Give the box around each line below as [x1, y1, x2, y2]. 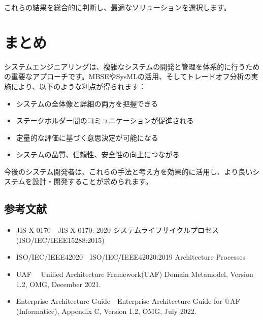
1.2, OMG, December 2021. [16, 278, 101, 289]
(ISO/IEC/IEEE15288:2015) [16, 234, 105, 245]
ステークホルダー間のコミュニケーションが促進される [16, 115, 194, 126]
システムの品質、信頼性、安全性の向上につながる [16, 149, 180, 160]
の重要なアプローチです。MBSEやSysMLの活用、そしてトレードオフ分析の [4, 71, 251, 82]
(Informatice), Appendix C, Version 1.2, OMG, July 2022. [16, 305, 196, 316]
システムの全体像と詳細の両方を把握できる [16, 98, 158, 109]
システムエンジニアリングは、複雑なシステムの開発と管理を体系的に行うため [4, 61, 260, 72]
